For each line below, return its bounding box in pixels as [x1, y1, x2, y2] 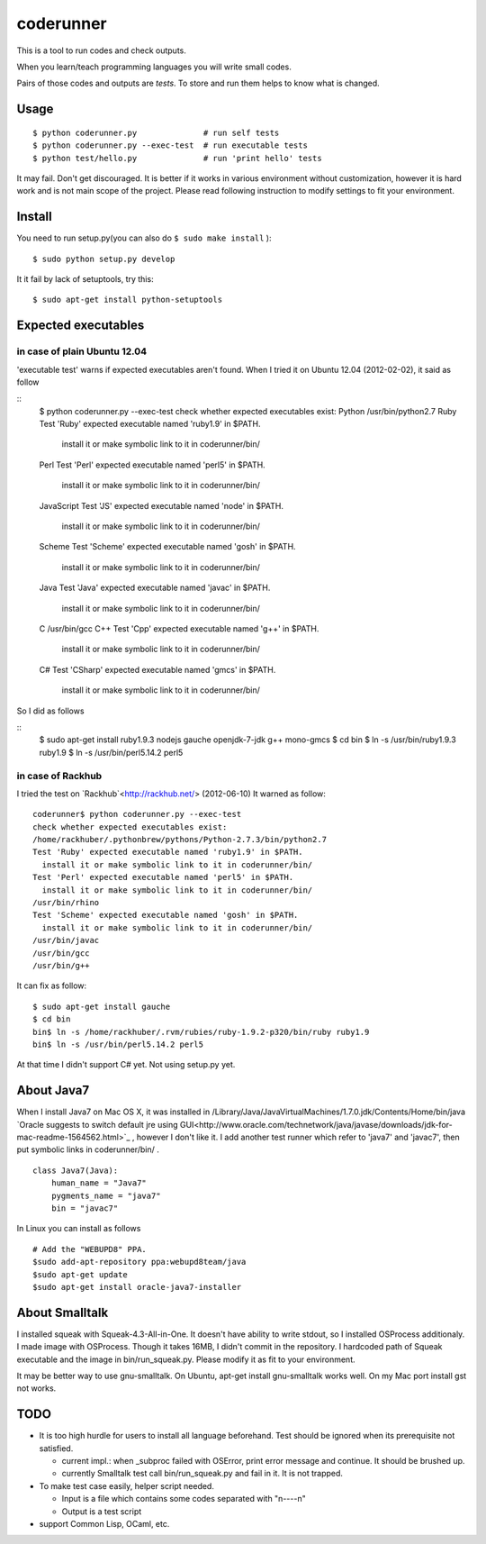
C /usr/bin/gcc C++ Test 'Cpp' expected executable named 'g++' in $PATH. [39, 623, 319, 634]
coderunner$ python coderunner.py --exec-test [32, 809, 242, 820]
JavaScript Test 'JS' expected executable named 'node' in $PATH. [39, 500, 283, 511]
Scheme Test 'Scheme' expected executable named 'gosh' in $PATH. [39, 541, 296, 552]
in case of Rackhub [16, 769, 103, 782]
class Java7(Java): [32, 1165, 119, 1176]
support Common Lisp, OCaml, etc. [39, 1519, 170, 1529]
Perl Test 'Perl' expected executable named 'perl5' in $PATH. [39, 459, 265, 470]
